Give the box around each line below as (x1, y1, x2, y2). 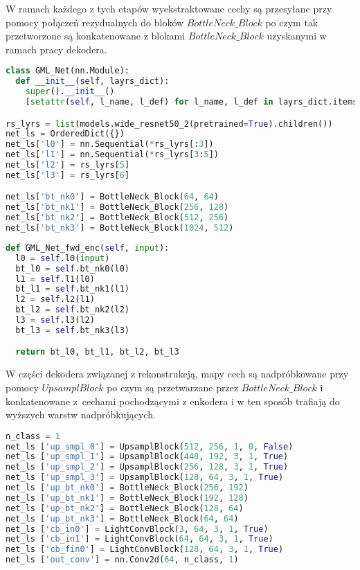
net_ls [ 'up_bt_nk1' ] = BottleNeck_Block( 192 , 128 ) (6, 492, 249, 503)
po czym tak (265, 15, 318, 29)
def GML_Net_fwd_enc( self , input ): (6, 242, 170, 253)
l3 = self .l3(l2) (15, 315, 95, 326)
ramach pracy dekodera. (6, 42, 107, 56)
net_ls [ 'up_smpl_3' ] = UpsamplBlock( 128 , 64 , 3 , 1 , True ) (6, 472, 284, 483)
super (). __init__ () (25, 87, 115, 97)
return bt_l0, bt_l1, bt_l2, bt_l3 (15, 347, 179, 357)
